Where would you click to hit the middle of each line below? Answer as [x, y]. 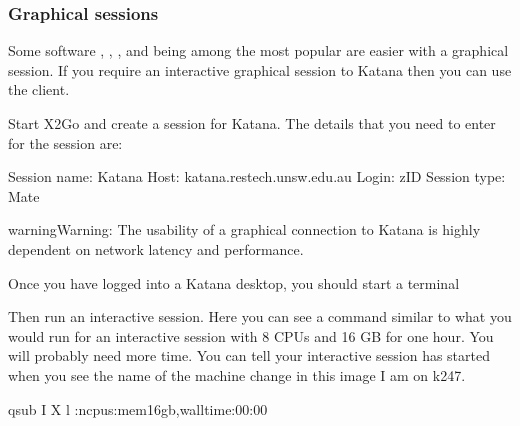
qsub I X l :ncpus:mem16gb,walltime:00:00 [138, 408]
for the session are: [65, 142]
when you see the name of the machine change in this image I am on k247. [237, 374]
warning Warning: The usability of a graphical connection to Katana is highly [244, 229]
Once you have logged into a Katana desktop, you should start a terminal [234, 282]
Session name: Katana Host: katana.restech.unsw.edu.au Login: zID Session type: [257, 176]
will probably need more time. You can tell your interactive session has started [249, 355]
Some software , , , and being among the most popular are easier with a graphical [258, 50]
